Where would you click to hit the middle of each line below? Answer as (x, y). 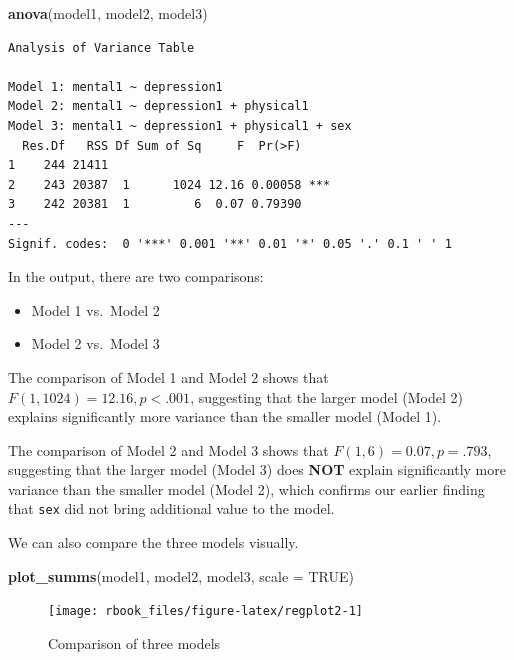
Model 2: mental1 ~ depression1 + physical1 (158, 106)
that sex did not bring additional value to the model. (171, 508)
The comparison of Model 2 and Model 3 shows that (168, 449)
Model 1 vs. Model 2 (95, 309)
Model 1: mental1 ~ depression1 (115, 86)
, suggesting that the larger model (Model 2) (326, 396)
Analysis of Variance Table (101, 47)
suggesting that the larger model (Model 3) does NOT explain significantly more (257, 469)
